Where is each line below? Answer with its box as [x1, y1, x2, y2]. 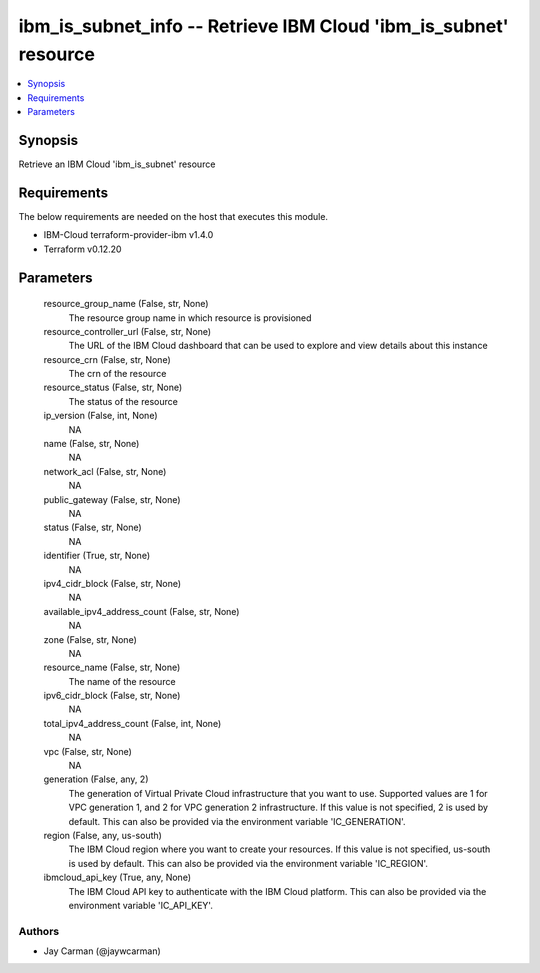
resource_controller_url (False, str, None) [43, 325, 212, 337]
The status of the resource [68, 395, 179, 407]
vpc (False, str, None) [43, 745, 132, 757]
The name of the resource [68, 675, 176, 687]
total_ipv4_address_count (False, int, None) [43, 717, 222, 729]
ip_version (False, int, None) [43, 410, 158, 422]
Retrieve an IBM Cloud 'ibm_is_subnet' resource [18, 158, 216, 170]
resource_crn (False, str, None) [43, 353, 172, 365]
